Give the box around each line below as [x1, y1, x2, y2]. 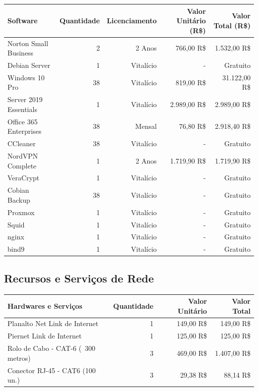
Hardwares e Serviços [7, 300, 82, 311]
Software [7, 15, 38, 26]
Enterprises [7, 126, 42, 136]
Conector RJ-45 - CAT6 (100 [7, 365, 96, 375]
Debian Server [7, 59, 51, 70]
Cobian [7, 185, 29, 195]
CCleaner [7, 138, 36, 149]
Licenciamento [107, 15, 157, 26]
